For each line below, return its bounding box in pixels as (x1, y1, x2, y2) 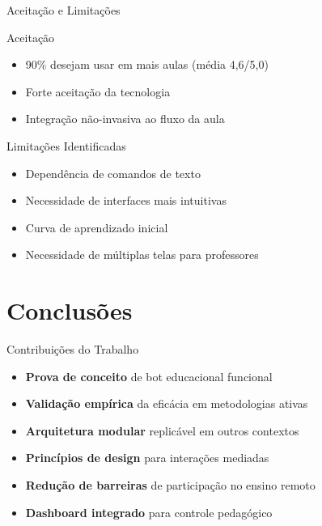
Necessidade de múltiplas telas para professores (25, 246, 259, 263)
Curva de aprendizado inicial (25, 218, 168, 235)
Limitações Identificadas (6, 137, 126, 154)
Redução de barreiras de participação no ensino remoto (25, 477, 316, 494)
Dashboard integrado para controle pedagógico (25, 503, 273, 520)
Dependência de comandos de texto (25, 164, 201, 181)
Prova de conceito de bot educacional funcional (25, 367, 273, 384)
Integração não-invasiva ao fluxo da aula (25, 110, 225, 127)
